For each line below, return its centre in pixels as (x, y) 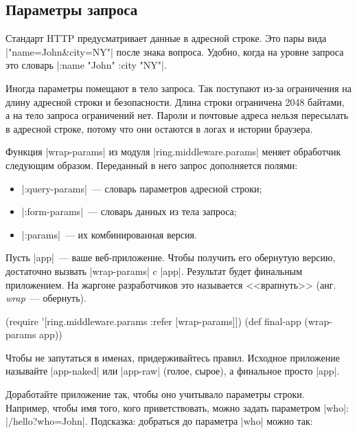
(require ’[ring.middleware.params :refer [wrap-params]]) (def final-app (153, 321)
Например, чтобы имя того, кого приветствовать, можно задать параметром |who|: (177, 407)
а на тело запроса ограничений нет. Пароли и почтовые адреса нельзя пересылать (177, 115)
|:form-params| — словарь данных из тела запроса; (129, 211)
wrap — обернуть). (46, 298)
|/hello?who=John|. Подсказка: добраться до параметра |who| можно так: (159, 421)
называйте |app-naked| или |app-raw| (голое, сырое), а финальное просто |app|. (173, 371)
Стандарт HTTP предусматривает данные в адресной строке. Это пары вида (166, 38)
